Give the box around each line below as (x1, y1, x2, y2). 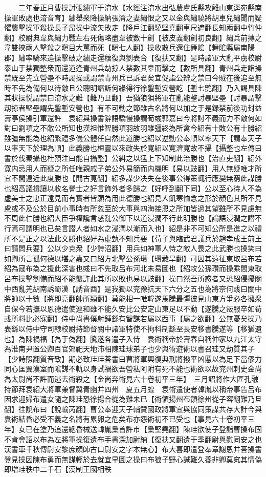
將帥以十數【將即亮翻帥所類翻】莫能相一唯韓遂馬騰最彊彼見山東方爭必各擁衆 (4, 293, 262, 304)
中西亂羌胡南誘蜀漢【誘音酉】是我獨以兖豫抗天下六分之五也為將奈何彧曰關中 (4, 283, 262, 294)
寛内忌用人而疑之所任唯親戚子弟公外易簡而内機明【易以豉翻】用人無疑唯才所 (4, 162, 262, 173)
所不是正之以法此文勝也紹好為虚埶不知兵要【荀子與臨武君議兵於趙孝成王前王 (4, 233, 262, 243)
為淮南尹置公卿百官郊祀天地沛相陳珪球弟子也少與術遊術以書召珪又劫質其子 (4, 343, 255, 354)
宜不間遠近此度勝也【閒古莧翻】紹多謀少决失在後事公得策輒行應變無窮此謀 (4, 173, 255, 183)
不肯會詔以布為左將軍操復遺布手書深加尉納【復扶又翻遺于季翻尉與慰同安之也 (4, 433, 262, 444)
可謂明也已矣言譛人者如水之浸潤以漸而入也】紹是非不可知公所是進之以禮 (18, 223, 262, 234)
